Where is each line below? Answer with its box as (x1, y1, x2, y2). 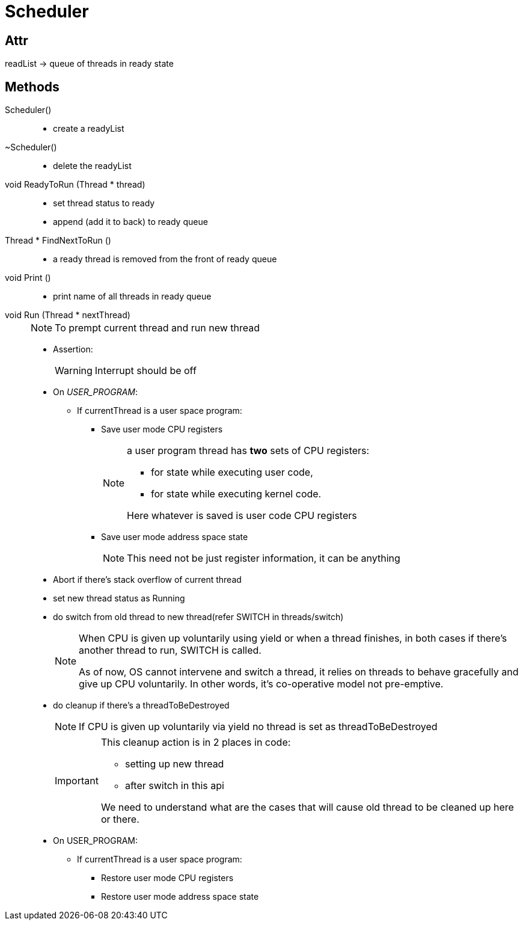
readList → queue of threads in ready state (5, 58, 174, 69)
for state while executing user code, (151, 466, 313, 479)
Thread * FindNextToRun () (5, 235, 111, 246)
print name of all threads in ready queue (53, 291, 212, 302)
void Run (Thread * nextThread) (5, 310, 130, 321)
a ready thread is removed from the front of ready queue (53, 254, 277, 265)
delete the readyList (53, 161, 132, 171)
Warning (55, 364, 93, 377)
